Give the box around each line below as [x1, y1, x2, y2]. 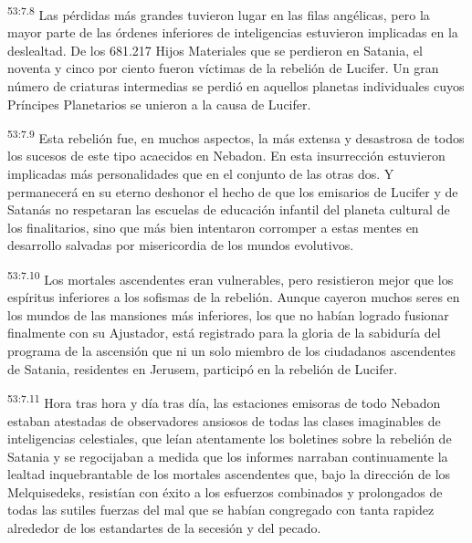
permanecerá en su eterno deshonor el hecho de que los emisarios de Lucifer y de [7, 182, 458, 201]
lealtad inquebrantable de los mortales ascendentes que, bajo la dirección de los [7, 465, 451, 484]
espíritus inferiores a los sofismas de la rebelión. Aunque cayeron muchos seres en [7, 287, 460, 307]
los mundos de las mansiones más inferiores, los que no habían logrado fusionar [7, 305, 449, 324]
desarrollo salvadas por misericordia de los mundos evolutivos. [7, 235, 354, 255]
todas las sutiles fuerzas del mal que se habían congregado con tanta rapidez [7, 500, 435, 519]
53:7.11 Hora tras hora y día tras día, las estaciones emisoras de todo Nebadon [7, 391, 441, 412]
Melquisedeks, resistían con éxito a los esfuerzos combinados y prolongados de [7, 482, 443, 501]
